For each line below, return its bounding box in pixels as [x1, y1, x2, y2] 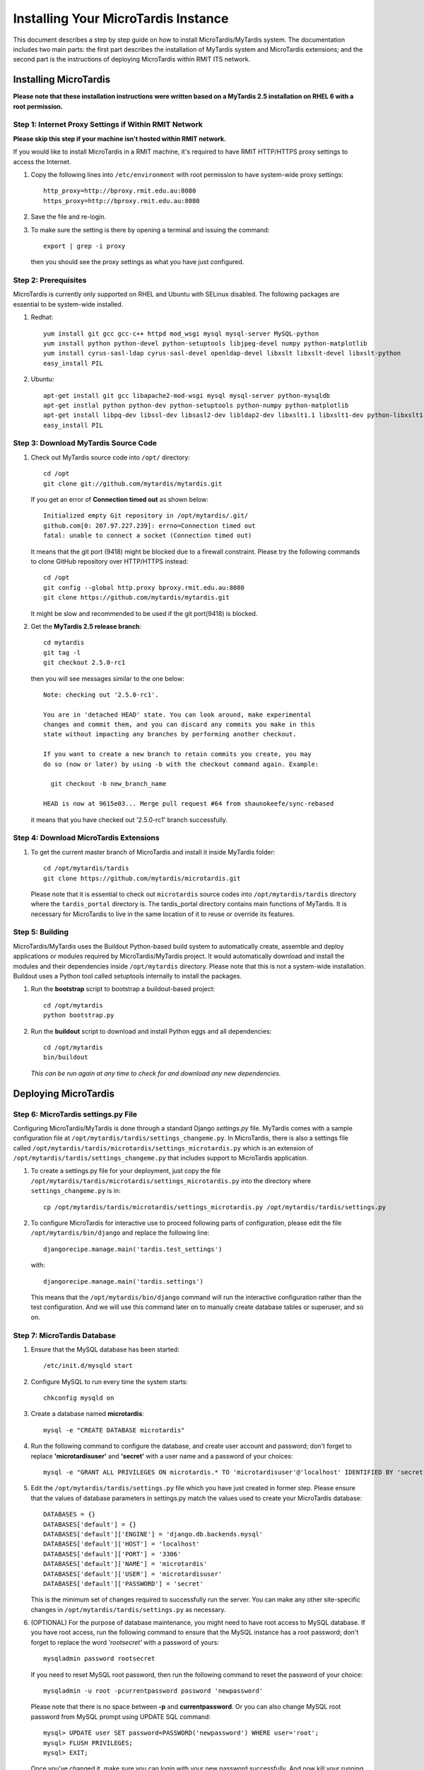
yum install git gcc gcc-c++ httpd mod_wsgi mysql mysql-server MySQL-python [43, 329, 319, 338]
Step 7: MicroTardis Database [13, 1330, 117, 1340]
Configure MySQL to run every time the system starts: [30, 1377, 189, 1386]
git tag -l [43, 649, 81, 656]
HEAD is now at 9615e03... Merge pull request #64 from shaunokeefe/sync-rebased [43, 800, 334, 808]
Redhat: [30, 313, 54, 321]
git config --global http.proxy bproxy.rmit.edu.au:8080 [43, 583, 245, 591]
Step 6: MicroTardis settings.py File [13, 1109, 138, 1119]
